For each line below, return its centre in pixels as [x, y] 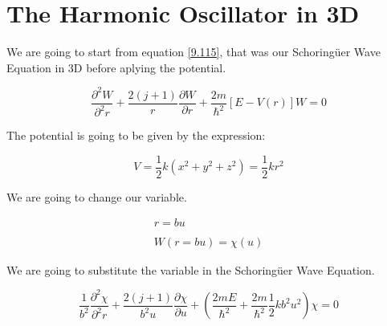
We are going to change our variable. [97, 196]
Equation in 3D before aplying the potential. [116, 67]
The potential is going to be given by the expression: [136, 135]
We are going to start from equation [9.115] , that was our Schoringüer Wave [193, 52]
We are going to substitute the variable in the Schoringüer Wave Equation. [191, 269]
